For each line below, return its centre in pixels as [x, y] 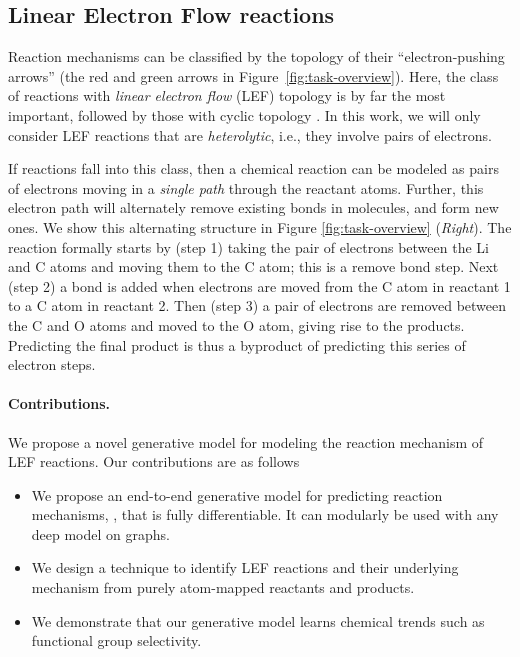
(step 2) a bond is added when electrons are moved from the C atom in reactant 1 [259, 285]
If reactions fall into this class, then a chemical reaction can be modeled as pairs [253, 168]
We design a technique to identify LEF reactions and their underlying [245, 567]
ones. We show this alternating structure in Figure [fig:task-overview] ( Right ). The [260, 226]
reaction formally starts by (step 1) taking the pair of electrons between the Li [248, 246]
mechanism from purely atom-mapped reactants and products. [223, 587]
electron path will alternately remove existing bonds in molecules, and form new [253, 207]
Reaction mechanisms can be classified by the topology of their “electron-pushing [256, 56]
